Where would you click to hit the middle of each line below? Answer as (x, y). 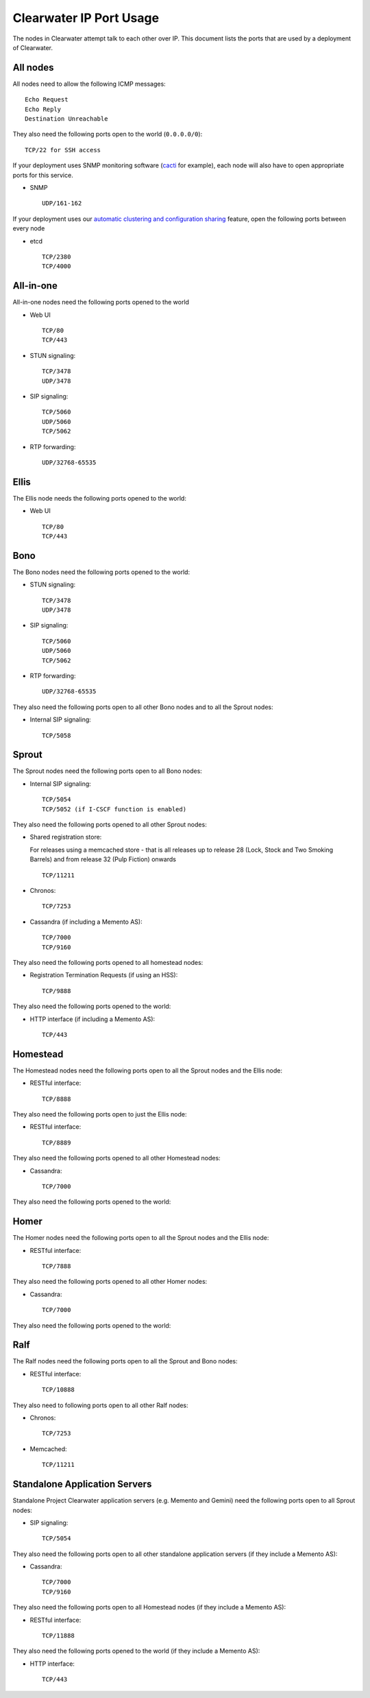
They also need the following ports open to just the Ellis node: (100, 1114)
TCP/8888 (57, 1099)
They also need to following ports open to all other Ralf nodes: (100, 1405)
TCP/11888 (58, 1636)
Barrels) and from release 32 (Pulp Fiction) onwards (103, 859)
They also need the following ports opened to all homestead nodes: (108, 962)
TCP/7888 (57, 1266)
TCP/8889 (57, 1143)
